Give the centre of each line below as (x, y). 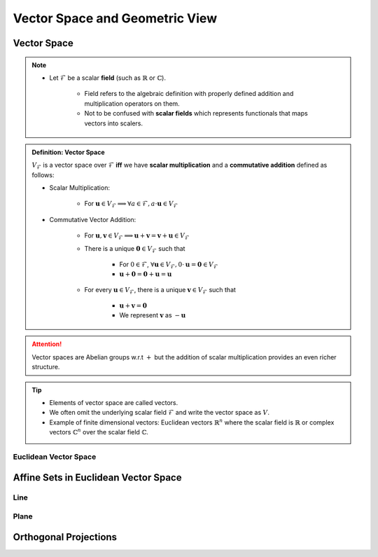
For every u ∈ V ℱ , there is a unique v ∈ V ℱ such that (160, 291)
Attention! (47, 344)
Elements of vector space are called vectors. (114, 402)
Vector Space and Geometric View (115, 18)
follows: (43, 174)
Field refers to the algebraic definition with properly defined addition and (189, 94)
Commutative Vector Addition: (93, 219)
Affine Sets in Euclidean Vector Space (97, 477)
